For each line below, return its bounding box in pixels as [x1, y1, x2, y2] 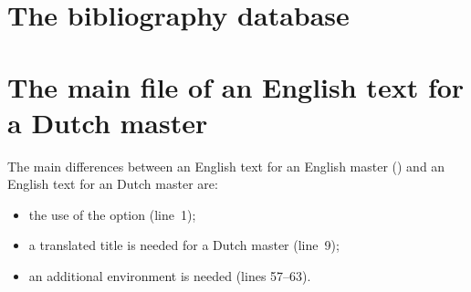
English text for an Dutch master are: [7, 174, 218, 193]
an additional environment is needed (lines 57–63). [28, 266, 311, 286]
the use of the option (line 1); [28, 204, 196, 224]
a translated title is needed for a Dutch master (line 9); [28, 235, 340, 255]
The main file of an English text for [7, 68, 465, 105]
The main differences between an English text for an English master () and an [7, 156, 445, 175]
